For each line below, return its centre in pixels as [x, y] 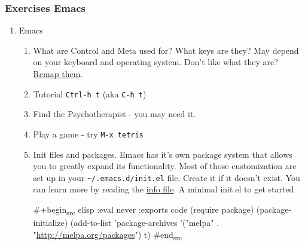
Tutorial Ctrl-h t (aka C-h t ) [90, 94]
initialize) [51, 223]
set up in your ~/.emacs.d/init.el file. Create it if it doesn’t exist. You [167, 177]
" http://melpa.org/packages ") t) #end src [108, 235]
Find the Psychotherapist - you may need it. [115, 114]
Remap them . [58, 73]
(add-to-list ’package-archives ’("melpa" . [145, 223]
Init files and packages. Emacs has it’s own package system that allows [163, 154]
